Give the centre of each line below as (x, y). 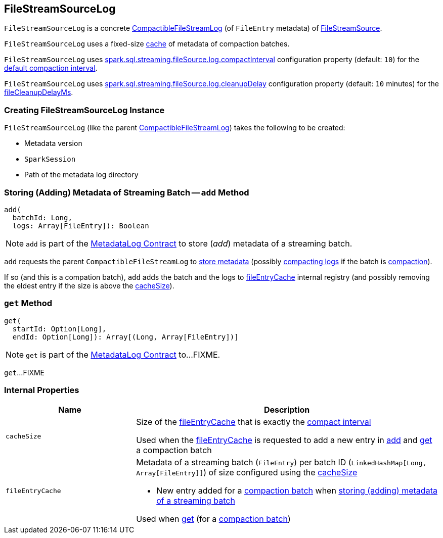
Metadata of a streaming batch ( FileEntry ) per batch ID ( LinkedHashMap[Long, (281, 462)
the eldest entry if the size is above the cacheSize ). (89, 285)
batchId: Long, (42, 217)
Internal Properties (42, 390)
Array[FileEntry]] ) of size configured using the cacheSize (247, 473)
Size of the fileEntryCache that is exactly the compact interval (254, 422)
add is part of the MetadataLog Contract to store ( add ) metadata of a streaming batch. (189, 243)
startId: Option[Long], (59, 329)
